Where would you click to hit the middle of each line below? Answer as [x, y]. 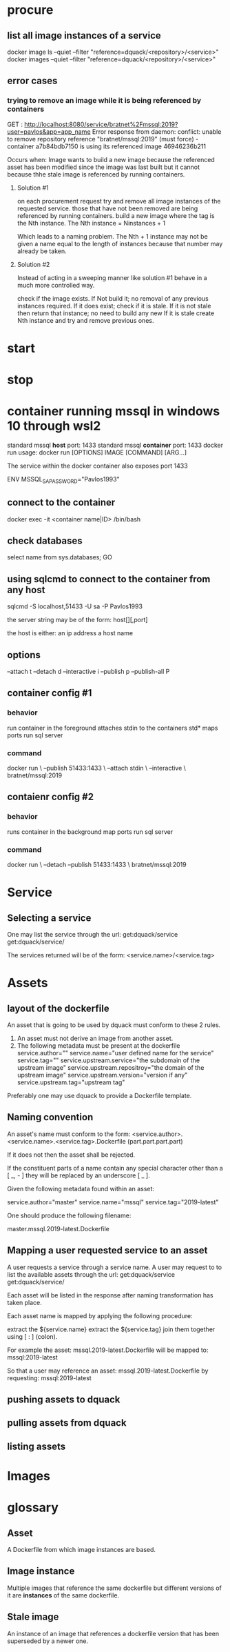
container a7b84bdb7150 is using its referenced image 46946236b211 [107, 146]
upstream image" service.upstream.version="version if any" [102, 1075]
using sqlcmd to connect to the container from [109, 579]
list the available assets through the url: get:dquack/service [91, 1274]
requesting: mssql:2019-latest [49, 1377]
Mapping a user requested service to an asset [107, 1251]
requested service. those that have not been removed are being [107, 208]
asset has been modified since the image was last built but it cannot [104, 167]
